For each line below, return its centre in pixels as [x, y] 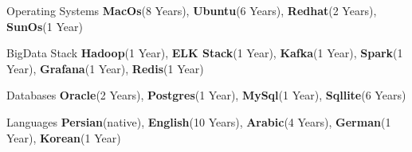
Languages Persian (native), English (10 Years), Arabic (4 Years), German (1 [199, 121]
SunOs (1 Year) [45, 26]
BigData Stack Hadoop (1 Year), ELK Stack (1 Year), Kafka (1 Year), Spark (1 [205, 53]
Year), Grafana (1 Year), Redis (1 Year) [105, 68]
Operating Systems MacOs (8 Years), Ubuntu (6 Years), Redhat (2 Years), [192, 10]
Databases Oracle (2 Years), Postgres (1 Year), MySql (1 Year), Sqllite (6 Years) [206, 95]
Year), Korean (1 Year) [64, 137]
